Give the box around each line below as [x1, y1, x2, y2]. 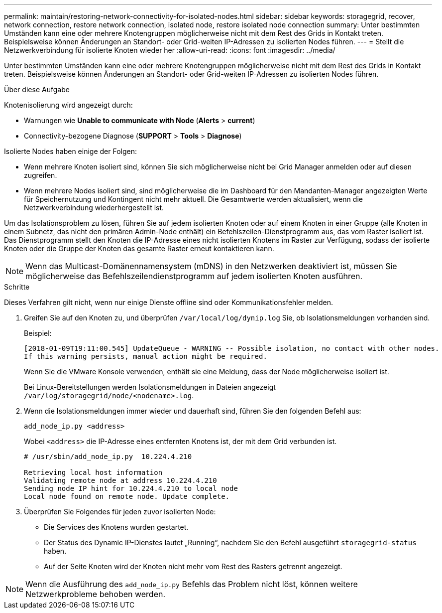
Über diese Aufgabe [4, 85, 70, 94]
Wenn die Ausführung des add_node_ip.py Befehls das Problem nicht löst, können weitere [25, 579, 358, 589]
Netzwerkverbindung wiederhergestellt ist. [24, 203, 164, 212]
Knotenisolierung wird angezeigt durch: [4, 101, 133, 109]
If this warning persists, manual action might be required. [24, 352, 267, 360]
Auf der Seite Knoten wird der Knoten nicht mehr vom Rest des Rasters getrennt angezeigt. [44, 562, 342, 571]
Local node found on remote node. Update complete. [24, 492, 230, 500]
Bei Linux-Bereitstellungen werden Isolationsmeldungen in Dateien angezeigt [24, 383, 276, 391]
